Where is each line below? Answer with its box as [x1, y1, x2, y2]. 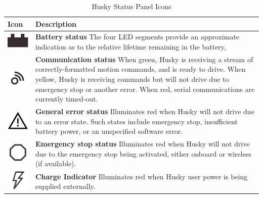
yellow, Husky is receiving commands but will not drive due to [35, 74, 229, 84]
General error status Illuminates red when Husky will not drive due [35, 106, 254, 117]
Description [35, 18, 76, 29]
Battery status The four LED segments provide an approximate [35, 31, 240, 42]
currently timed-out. [35, 93, 98, 104]
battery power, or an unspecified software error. [35, 126, 183, 136]
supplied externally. [35, 181, 96, 191]
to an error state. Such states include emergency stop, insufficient [35, 116, 238, 126]
